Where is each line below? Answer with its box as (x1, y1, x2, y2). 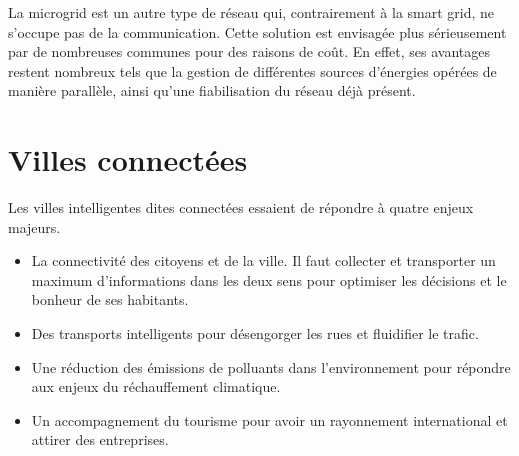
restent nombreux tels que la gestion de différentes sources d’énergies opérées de (8, 60, 497, 81)
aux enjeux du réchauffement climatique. (31, 376, 281, 397)
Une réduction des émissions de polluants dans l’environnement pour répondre (31, 356, 511, 377)
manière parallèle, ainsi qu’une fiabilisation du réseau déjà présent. (8, 80, 416, 101)
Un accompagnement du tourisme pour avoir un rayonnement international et (31, 409, 508, 430)
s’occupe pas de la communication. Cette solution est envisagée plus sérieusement (8, 21, 507, 42)
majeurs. (8, 216, 61, 237)
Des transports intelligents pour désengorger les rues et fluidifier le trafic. (31, 323, 479, 344)
